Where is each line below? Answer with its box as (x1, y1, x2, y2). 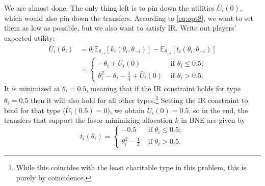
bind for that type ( (4, 104, 66, 115)
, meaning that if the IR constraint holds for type (86, 83, 241, 93)
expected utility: (4, 32, 55, 43)
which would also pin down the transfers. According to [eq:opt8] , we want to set (4, 12, 253, 23)
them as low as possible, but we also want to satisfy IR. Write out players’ (4, 22, 236, 33)
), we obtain (107, 104, 145, 115)
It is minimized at (4, 83, 60, 93)
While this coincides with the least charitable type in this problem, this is (16, 162, 247, 173)
